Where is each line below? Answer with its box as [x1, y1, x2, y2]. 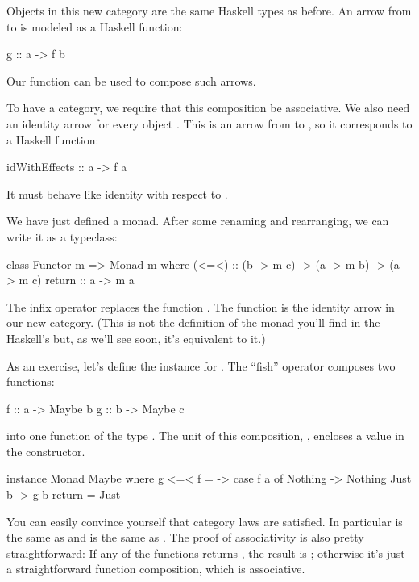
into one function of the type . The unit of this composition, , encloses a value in [6, 427, 404, 444]
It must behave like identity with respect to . [6, 185, 228, 202]
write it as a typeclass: [6, 228, 118, 245]
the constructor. [6, 442, 85, 459]
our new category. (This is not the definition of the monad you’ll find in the [6, 314, 380, 331]
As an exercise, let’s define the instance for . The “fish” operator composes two [6, 357, 396, 374]
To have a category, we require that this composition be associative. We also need [6, 99, 410, 116]
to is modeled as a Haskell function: [6, 18, 183, 35]
